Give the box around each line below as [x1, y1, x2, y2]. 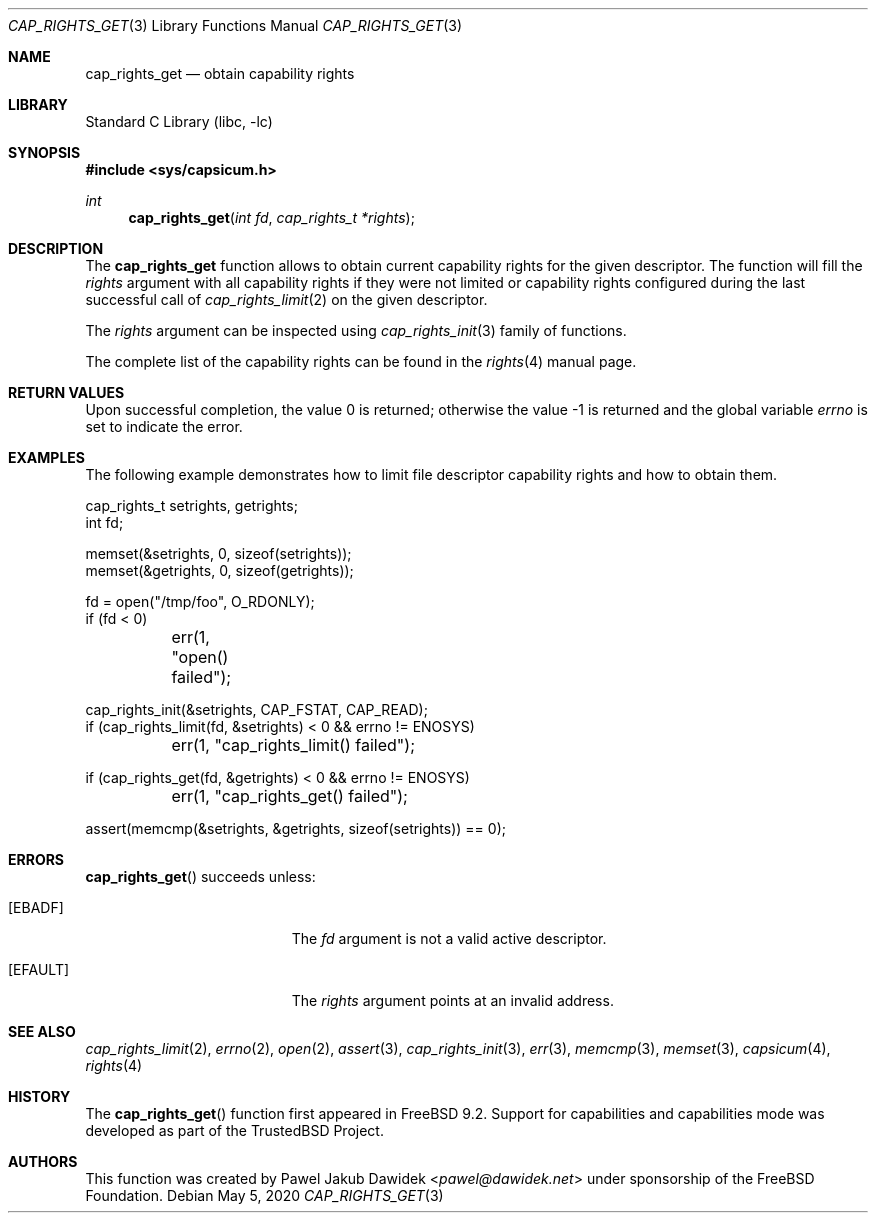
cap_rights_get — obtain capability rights [85, 65, 355, 82]
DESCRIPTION [8, 240, 104, 257]
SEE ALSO [8, 1023, 76, 1040]
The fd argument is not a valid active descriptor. [291, 930, 607, 947]
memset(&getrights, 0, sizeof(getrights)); [85, 562, 354, 579]
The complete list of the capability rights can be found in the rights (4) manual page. [85, 353, 637, 370]
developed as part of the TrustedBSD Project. [85, 1122, 384, 1139]
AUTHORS [8, 1153, 78, 1170]
